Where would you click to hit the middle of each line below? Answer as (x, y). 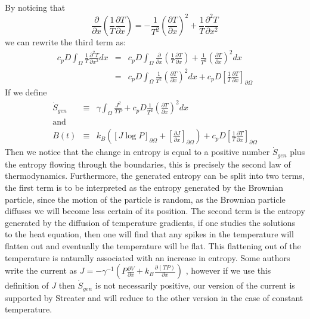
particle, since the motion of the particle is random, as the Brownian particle (145, 199)
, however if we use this (228, 270)
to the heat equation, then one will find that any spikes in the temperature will (149, 234)
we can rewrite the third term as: (65, 42)
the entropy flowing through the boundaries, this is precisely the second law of (148, 164)
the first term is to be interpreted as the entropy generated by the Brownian (144, 187)
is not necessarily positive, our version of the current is (195, 285)
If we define (26, 92)
